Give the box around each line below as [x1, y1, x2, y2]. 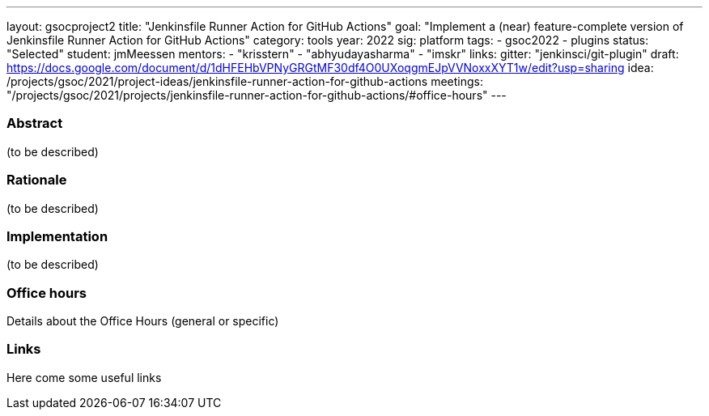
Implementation [6, 227, 108, 244]
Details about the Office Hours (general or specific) [6, 314, 279, 328]
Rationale [6, 172, 67, 189]
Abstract [6, 115, 63, 132]
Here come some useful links [6, 370, 162, 384]
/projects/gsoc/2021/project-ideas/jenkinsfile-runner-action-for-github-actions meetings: [6, 74, 483, 88]
